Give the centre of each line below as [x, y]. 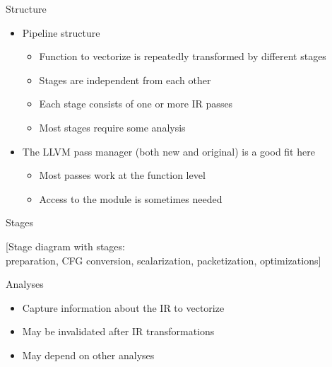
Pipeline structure [61, 32]
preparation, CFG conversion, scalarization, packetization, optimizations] [164, 260]
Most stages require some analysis [112, 127]
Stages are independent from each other [125, 80]
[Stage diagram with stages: [65, 246]
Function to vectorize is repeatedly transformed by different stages [183, 56]
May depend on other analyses [88, 355]
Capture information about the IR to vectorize [123, 307]
